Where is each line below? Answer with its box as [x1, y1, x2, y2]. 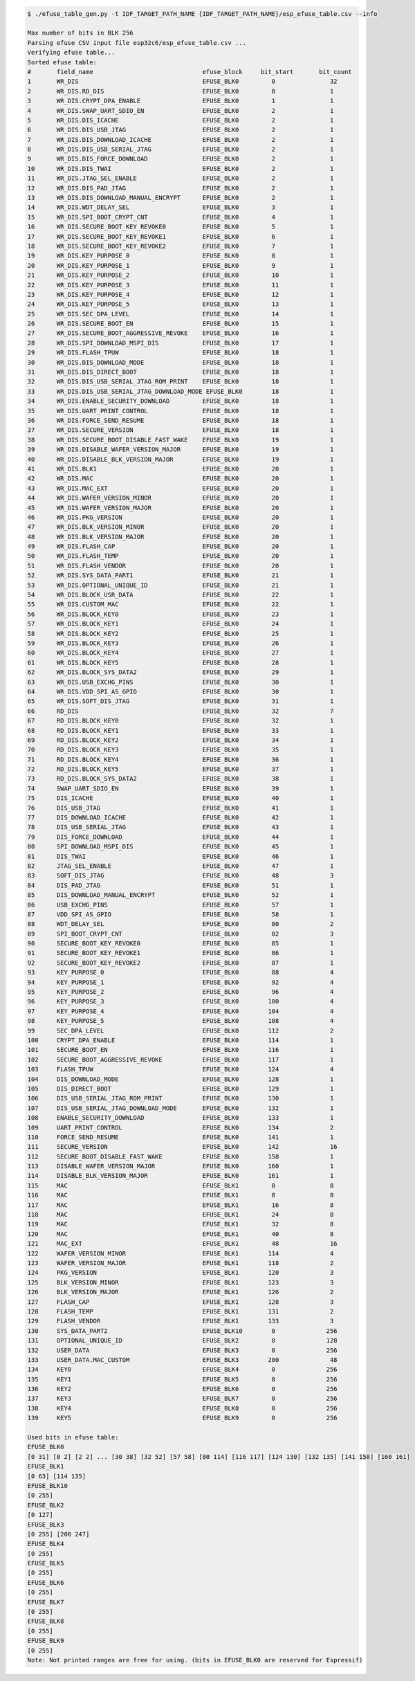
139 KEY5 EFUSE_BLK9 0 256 [27, 1414, 338, 1422]
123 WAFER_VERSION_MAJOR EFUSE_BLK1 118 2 [27, 1259, 334, 1266]
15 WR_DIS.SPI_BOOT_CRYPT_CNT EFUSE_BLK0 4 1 [27, 213, 334, 221]
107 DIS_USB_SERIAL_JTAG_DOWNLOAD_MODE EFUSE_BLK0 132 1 [27, 1104, 334, 1112]
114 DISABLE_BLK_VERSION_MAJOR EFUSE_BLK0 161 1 [27, 1172, 334, 1180]
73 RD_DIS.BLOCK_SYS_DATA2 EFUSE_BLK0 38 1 [27, 775, 334, 783]
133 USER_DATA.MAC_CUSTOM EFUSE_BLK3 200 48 [27, 1356, 338, 1363]
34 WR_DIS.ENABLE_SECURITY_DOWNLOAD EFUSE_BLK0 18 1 [27, 397, 334, 405]
